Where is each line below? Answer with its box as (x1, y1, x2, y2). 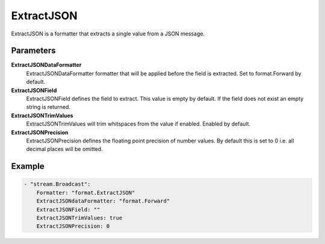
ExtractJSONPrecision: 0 (36, 223, 110, 230)
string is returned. (26, 103, 70, 111)
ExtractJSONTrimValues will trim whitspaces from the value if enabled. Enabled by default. (26, 120, 251, 127)
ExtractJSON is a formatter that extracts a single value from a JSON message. (11, 30, 205, 37)
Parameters (11, 46, 56, 56)
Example (11, 161, 45, 171)
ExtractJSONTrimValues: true (36, 214, 123, 221)
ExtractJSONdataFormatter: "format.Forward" (36, 198, 170, 204)
